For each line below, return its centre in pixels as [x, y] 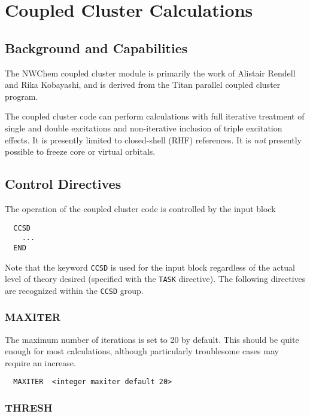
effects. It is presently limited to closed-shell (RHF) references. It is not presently [153, 139]
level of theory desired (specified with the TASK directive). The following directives [155, 279]
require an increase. [40, 362]
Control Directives [63, 184]
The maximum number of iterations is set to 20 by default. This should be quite [152, 339]
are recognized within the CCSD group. [74, 290]
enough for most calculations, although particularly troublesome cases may [142, 351]
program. [22, 96]
